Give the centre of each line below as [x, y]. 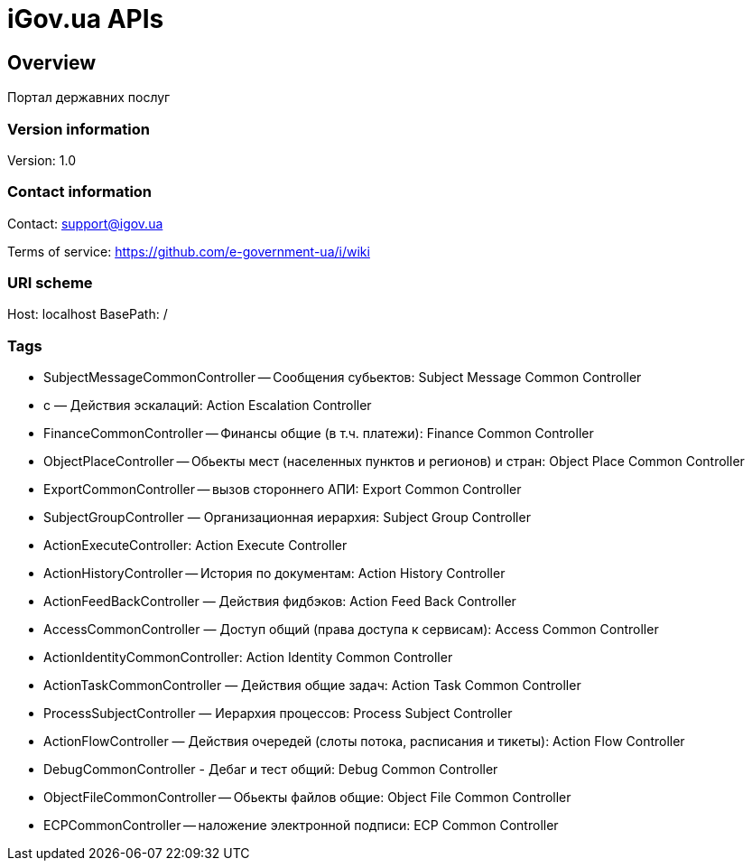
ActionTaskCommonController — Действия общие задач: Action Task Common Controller [312, 686]
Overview [52, 62]
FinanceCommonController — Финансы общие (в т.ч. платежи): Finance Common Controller [319, 434]
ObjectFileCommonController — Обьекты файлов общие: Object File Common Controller [307, 798]
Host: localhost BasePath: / [88, 314]
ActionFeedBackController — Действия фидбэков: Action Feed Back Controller [280, 602]
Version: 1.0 [42, 160]
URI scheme [50, 283]
